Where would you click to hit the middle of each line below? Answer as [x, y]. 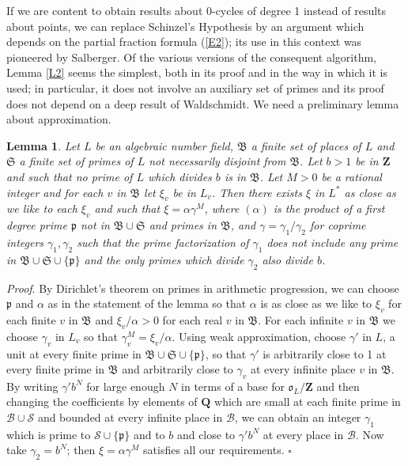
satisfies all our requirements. [214, 450]
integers [25, 242]
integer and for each [55, 192]
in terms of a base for [233, 386]
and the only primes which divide [164, 259]
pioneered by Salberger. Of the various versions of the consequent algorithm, [192, 57]
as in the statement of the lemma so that [147, 303]
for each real [193, 319]
